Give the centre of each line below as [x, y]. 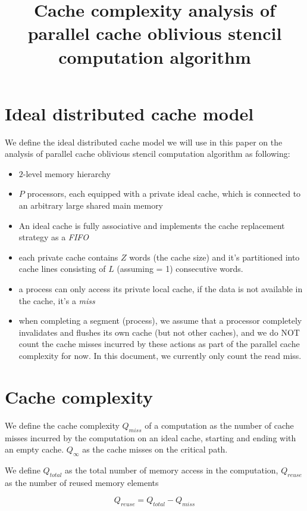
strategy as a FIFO [54, 237]
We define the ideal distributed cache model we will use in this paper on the [144, 142]
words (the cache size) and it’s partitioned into [214, 257]
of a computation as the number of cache [219, 425]
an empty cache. [35, 449]
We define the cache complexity [62, 425]
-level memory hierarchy [67, 173]
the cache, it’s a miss [57, 300]
